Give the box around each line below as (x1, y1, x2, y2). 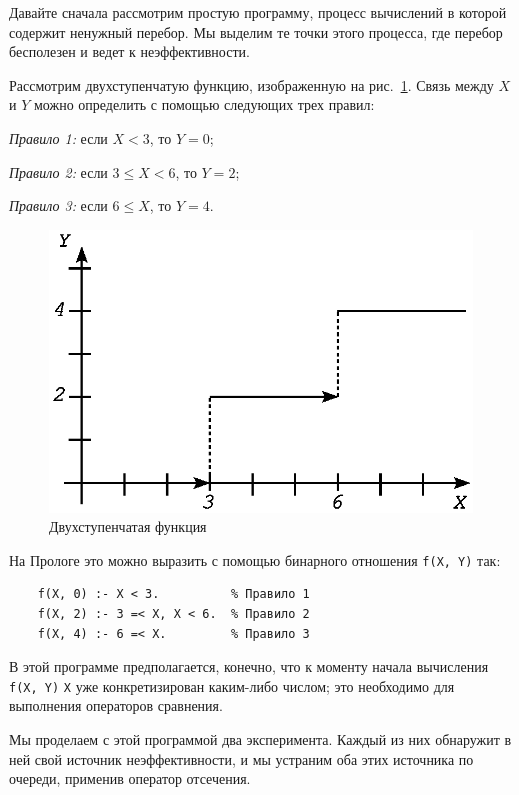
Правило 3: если (9, 195, 108, 216)
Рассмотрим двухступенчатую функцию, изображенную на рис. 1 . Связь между (9, 74, 494, 95)
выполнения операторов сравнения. (9, 695, 223, 716)
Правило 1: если (9, 127, 108, 148)
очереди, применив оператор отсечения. (9, 768, 251, 789)
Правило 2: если (9, 161, 108, 182)
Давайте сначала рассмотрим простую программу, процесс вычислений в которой (9, 2, 507, 22)
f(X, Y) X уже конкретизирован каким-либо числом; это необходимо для (9, 675, 455, 696)
